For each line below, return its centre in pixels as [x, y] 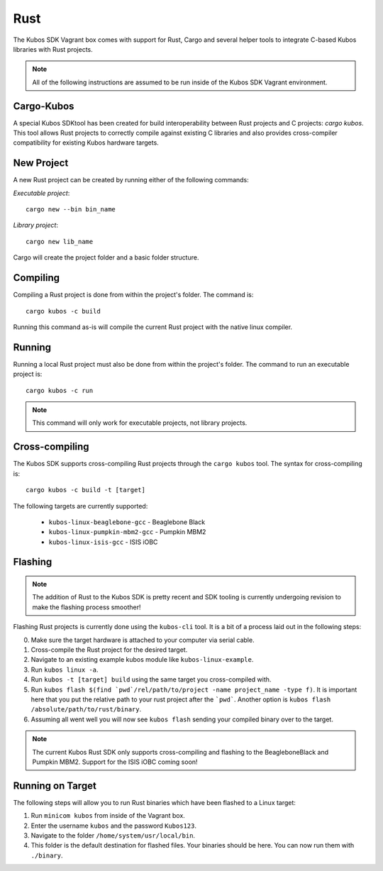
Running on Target [55, 786]
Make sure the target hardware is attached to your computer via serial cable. [143, 640]
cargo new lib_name [60, 242]
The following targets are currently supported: [81, 506]
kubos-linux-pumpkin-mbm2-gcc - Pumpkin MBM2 [127, 532]
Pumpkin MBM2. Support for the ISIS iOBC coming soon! [115, 762]
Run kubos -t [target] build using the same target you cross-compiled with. [151, 679]
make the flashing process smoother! [87, 607]
